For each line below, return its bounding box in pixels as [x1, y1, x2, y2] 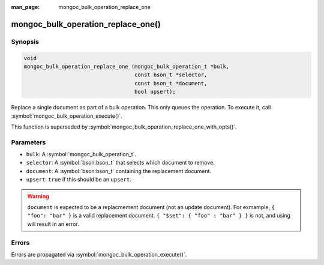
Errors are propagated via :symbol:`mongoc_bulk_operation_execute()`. [11, 251, 187, 258]
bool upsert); [134, 88, 176, 96]
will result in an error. [27, 220, 79, 228]
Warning [27, 192, 49, 200]
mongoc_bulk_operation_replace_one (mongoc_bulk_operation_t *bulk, [23, 63, 230, 70]
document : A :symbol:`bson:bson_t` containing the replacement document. [26, 167, 212, 174]
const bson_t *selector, [134, 72, 208, 78]
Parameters [11, 138, 46, 147]
